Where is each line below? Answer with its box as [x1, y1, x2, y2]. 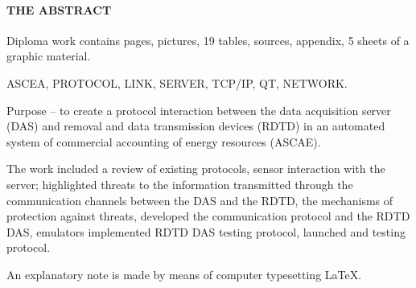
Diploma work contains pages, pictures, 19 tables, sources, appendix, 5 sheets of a [6, 31, 410, 48]
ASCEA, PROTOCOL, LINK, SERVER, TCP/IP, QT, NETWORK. [6, 74, 348, 91]
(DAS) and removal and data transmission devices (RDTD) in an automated [6, 117, 385, 134]
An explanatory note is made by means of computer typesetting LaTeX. [6, 265, 362, 282]
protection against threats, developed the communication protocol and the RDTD [6, 208, 410, 224]
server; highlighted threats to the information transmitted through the [6, 175, 353, 192]
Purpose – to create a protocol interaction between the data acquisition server [6, 101, 391, 118]
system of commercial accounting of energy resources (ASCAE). [6, 133, 321, 150]
